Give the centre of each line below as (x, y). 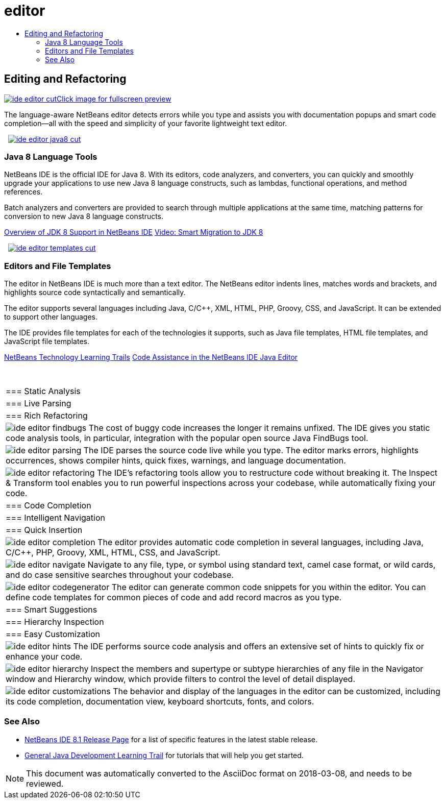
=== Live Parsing (39, 404)
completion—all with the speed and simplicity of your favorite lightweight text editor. (146, 123)
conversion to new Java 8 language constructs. (84, 216)
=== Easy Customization (53, 634)
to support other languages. (51, 317)
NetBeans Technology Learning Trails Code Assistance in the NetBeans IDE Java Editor (151, 357)
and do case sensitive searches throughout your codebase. (120, 575)
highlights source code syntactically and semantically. (95, 293)
